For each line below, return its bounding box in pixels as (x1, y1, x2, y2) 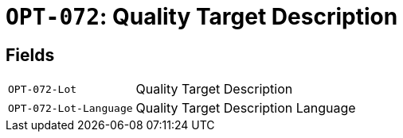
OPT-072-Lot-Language (8, 102, 133, 114)
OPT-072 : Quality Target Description (6, 3, 398, 30)
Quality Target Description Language (135, 100, 356, 117)
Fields (6, 44, 55, 65)
